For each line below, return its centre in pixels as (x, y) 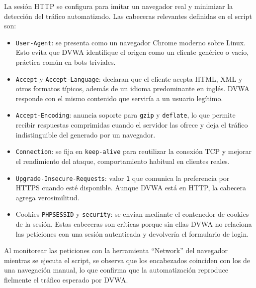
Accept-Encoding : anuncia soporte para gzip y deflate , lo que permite (126, 115)
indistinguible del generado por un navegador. (85, 134)
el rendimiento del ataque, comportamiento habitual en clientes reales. (123, 161)
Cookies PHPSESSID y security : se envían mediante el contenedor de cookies (132, 214)
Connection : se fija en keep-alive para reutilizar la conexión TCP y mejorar (134, 151)
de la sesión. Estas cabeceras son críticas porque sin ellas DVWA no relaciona (134, 224)
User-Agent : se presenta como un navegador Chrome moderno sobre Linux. (131, 42)
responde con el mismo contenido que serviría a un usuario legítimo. (119, 98)
